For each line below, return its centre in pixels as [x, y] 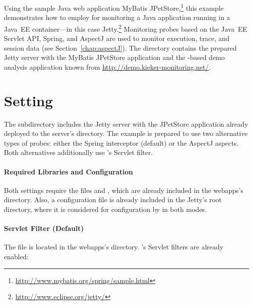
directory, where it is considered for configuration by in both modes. [106, 209]
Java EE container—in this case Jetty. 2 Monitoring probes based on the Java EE [126, 28]
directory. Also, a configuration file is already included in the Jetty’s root [113, 200]
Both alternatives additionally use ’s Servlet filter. [78, 152]
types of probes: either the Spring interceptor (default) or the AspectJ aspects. [121, 143]
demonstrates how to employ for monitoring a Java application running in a [117, 17]
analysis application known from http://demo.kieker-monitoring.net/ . [108, 67]
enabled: [16, 256]
